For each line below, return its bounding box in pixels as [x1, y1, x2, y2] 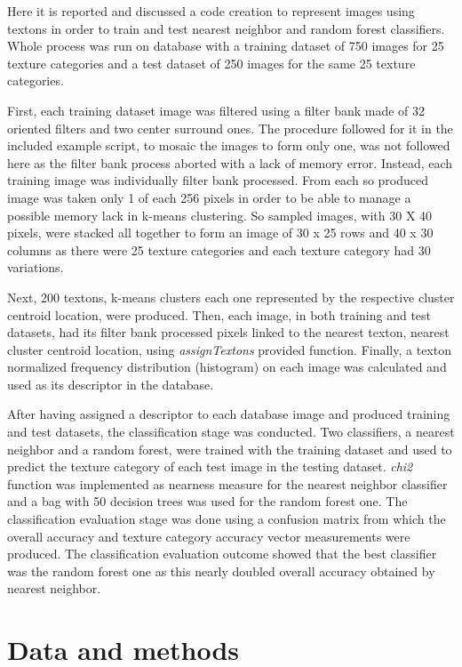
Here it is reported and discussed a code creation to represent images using [7, 2, 415, 20]
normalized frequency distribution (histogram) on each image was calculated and [7, 358, 447, 376]
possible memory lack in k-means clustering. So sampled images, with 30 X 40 [7, 205, 433, 224]
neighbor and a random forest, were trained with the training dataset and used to [7, 439, 452, 458]
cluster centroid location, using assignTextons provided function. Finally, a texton [7, 340, 451, 358]
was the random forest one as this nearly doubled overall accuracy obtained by [7, 561, 435, 580]
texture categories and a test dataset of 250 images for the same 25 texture [7, 53, 416, 72]
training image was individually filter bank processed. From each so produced [7, 171, 429, 189]
